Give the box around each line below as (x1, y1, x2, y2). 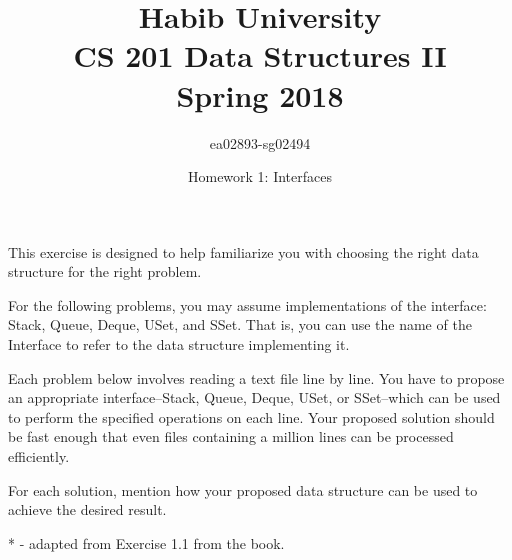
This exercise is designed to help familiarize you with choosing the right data (8, 241, 479, 262)
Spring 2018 (176, 74, 344, 115)
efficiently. (8, 446, 70, 467)
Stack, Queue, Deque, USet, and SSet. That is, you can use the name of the (8, 314, 472, 335)
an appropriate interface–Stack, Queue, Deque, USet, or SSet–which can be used (8, 387, 501, 408)
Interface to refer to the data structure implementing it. (8, 334, 350, 355)
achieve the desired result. (8, 499, 167, 520)
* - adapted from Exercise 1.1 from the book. (8, 532, 285, 553)
